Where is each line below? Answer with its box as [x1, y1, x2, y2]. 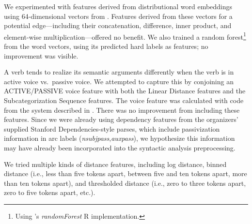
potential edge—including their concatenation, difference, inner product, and [4, 20, 232, 30]
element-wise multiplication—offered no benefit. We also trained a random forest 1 [4, 30, 246, 42]
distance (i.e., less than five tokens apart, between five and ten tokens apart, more [4, 168, 247, 179]
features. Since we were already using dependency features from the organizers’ [4, 114, 238, 124]
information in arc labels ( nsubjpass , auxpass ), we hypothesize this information [4, 133, 235, 143]
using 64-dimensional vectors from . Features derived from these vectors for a [4, 11, 233, 21]
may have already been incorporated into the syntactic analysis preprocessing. [4, 142, 236, 152]
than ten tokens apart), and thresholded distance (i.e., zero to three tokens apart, [4, 178, 246, 188]
